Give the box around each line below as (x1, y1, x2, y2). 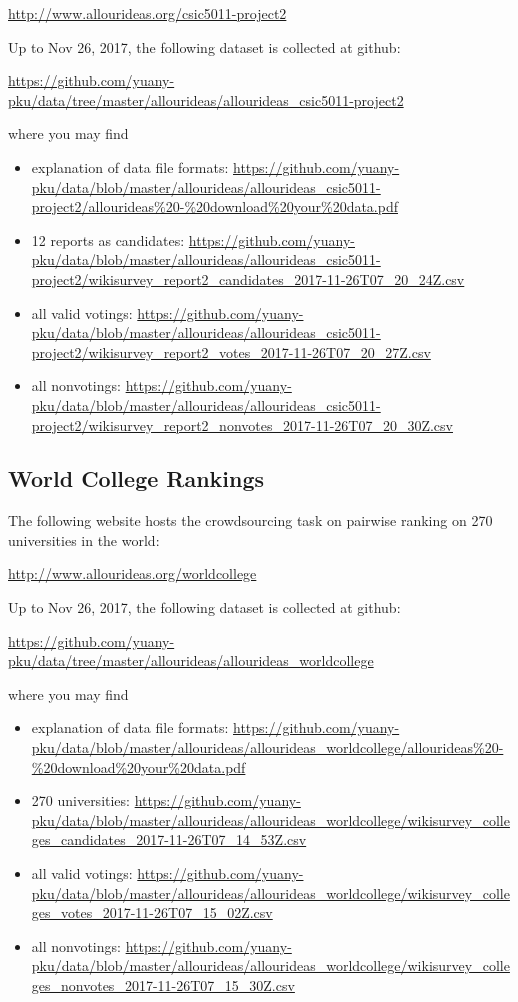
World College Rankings (8, 463, 265, 494)
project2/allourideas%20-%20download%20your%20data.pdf (31, 196, 398, 217)
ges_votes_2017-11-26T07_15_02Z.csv (31, 902, 273, 923)
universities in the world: (8, 529, 160, 550)
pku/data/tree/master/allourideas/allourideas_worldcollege (8, 650, 374, 671)
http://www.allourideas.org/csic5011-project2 (8, 3, 287, 23)
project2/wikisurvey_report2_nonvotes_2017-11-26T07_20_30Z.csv (31, 414, 453, 435)
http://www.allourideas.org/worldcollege (8, 563, 257, 584)
